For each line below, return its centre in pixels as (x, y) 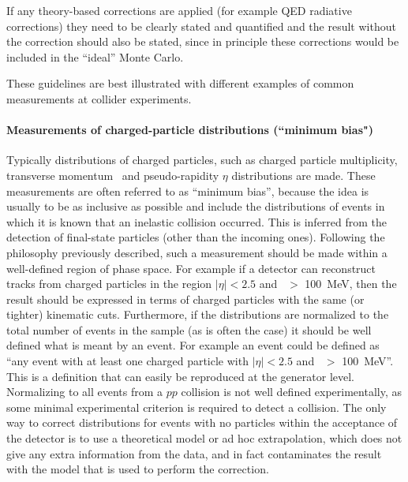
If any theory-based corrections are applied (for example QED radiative (179, 10)
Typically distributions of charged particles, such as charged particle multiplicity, (202, 160)
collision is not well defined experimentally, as (292, 392)
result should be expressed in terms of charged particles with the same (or (185, 299)
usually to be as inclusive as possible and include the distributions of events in (196, 206)
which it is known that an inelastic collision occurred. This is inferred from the (197, 221)
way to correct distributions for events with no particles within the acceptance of (202, 422)
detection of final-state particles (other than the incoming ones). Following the (196, 237)
